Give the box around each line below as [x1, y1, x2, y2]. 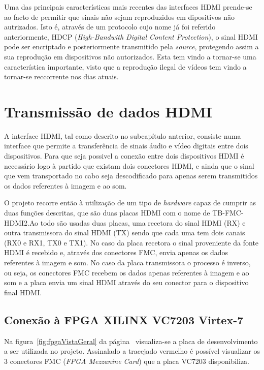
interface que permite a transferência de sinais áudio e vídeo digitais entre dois [4, 140, 248, 151]
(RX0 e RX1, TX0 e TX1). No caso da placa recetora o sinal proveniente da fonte [4, 237, 259, 248]
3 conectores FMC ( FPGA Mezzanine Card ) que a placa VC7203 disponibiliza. [4, 355, 249, 366]
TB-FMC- [212, 207, 244, 218]
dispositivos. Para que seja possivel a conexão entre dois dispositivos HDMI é [4, 150, 244, 161]
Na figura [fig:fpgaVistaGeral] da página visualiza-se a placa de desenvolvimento [4, 335, 258, 346]
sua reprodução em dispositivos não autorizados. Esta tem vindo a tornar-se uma [4, 51, 256, 61]
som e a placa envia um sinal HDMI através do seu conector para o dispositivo [4, 277, 249, 288]
